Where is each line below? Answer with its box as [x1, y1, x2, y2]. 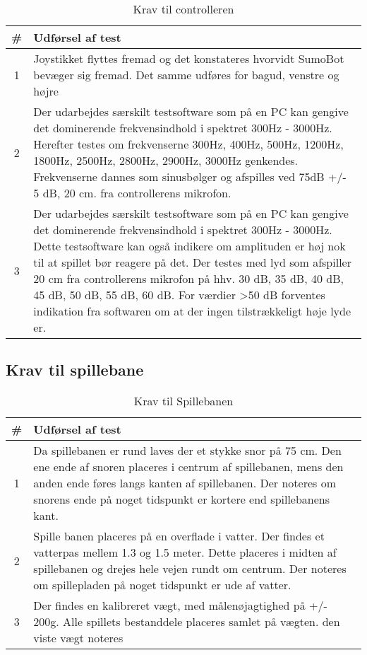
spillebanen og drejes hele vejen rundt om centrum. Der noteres [33, 560, 347, 577]
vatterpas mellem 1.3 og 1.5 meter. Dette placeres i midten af [33, 544, 337, 561]
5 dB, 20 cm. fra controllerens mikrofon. [33, 185, 231, 201]
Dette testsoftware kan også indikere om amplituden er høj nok [33, 238, 346, 254]
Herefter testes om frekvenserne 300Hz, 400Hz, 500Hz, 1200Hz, [33, 136, 344, 152]
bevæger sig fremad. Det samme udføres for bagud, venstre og [33, 66, 339, 83]
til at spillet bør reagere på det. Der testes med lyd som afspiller [33, 254, 351, 270]
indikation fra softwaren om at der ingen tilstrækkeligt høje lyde [33, 303, 351, 319]
